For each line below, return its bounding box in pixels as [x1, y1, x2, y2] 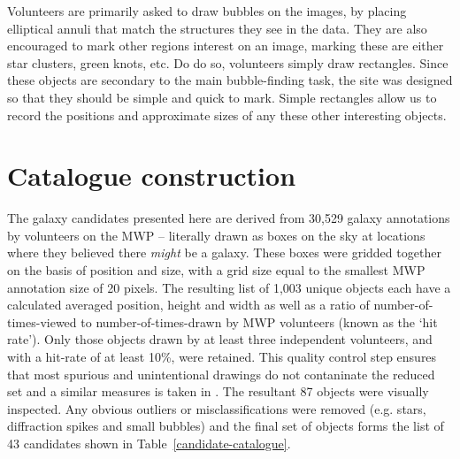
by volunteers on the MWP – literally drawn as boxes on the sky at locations [7, 226, 425, 244]
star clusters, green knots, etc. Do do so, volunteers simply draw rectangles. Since [7, 53, 448, 72]
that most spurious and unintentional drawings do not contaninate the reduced [7, 364, 435, 383]
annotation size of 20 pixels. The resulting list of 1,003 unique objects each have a [7, 278, 451, 296]
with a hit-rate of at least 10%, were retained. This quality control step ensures [7, 348, 437, 366]
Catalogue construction [7, 157, 296, 194]
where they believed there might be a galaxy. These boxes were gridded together [7, 243, 441, 262]
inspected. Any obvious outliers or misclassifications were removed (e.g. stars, [7, 399, 426, 417]
